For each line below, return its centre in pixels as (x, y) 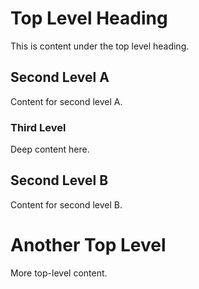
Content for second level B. (66, 204)
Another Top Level (88, 245)
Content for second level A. (66, 101)
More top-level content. (59, 273)
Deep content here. (50, 149)
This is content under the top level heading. (100, 46)
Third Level (38, 127)
